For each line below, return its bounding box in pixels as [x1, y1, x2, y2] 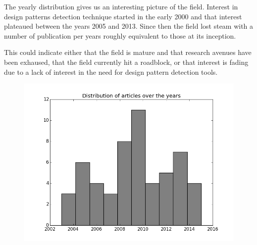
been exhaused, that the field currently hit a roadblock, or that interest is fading [4, 56, 249, 67]
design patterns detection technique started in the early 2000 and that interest [4, 11, 242, 21]
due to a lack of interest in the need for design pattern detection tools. [4, 66, 218, 77]
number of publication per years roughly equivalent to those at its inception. [4, 30, 236, 41]
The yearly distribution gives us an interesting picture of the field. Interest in [4, 1, 238, 11]
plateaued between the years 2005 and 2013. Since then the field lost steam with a [4, 21, 254, 31]
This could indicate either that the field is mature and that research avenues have [4, 47, 252, 57]
